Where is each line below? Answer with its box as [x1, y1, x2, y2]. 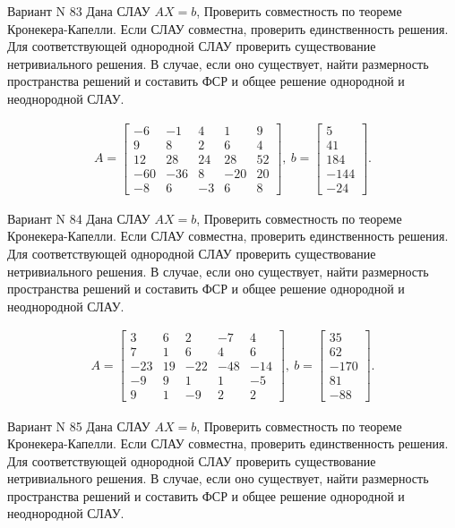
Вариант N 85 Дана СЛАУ [7, 416, 150, 435]
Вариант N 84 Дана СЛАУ [7, 209, 150, 227]
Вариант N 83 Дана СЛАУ [7, 2, 150, 20]
